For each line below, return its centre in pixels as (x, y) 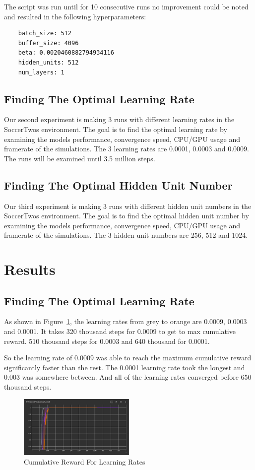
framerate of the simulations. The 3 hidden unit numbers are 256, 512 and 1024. (126, 235)
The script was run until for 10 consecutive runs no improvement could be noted (126, 6)
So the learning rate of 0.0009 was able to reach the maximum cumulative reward (128, 358)
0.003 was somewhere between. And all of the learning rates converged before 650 (128, 377)
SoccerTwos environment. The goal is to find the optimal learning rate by (116, 129)
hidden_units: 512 (48, 62)
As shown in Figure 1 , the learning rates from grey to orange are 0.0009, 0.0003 (126, 321)
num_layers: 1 (41, 72)
